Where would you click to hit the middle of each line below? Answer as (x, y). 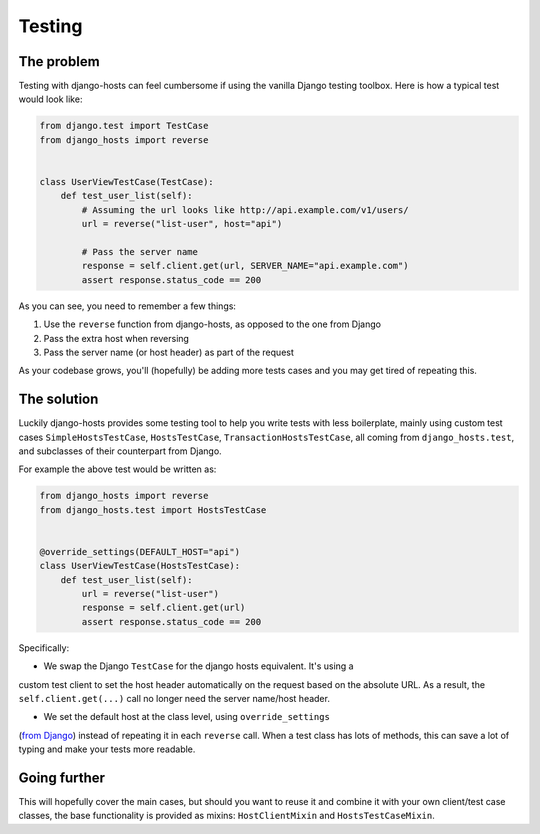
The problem (59, 61)
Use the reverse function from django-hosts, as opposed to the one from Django (212, 324)
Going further (61, 778)
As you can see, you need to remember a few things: (127, 306)
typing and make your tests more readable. (107, 749)
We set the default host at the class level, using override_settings (186, 717)
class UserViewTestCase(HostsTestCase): (139, 566)
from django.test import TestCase (124, 126)
